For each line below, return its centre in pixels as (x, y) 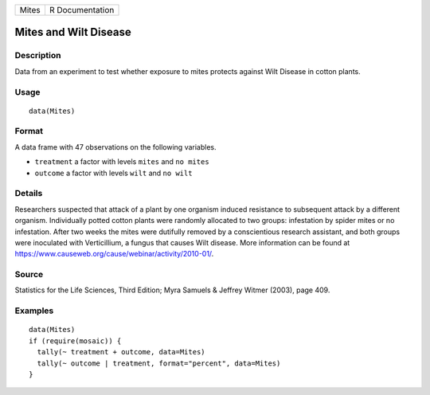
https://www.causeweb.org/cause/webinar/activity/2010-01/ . (114, 254)
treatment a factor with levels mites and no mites (122, 162)
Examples (34, 311)
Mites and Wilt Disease (73, 32)
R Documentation (82, 10)
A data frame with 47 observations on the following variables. (115, 147)
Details (29, 194)
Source (29, 275)
